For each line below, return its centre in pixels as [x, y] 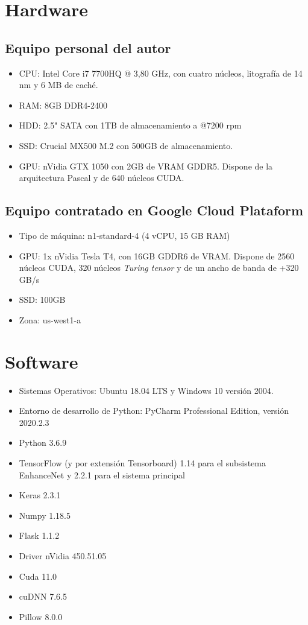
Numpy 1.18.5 [45, 515]
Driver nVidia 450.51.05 [63, 555]
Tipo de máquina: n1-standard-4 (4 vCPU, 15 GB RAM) [124, 235]
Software [42, 361]
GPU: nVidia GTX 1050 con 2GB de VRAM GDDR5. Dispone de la [146, 166]
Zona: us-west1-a [50, 319]
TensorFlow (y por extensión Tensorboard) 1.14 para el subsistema [142, 463]
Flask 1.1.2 [39, 535]
